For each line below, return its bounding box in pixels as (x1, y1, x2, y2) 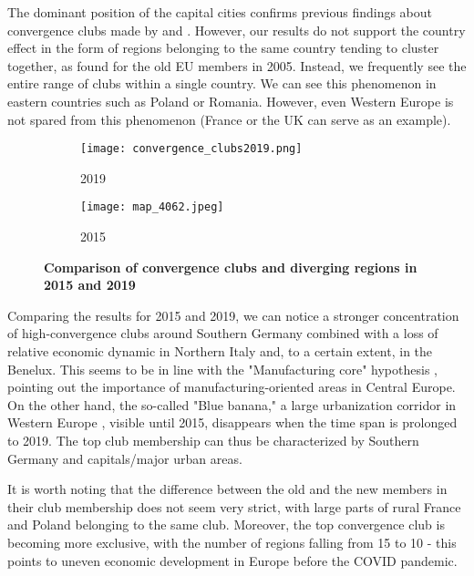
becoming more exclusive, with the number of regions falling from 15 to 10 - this (7, 532, 457, 551)
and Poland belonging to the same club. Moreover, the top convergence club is (7, 515, 445, 534)
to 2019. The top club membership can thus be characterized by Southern (7, 431, 419, 449)
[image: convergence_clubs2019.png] (80, 142, 303, 156)
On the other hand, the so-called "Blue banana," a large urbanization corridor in (7, 395, 457, 414)
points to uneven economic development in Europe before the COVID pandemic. (7, 550, 458, 570)
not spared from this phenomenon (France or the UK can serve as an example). (7, 109, 451, 129)
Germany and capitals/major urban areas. (7, 448, 242, 468)
